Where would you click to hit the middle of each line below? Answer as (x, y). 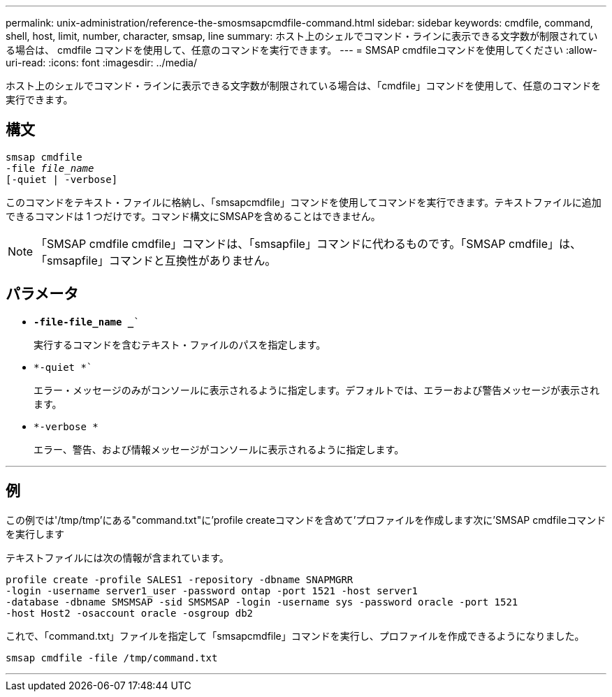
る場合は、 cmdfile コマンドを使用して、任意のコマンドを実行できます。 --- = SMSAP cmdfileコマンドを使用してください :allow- (301, 50)
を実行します (35, 534)
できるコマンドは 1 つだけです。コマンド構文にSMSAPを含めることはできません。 (193, 216)
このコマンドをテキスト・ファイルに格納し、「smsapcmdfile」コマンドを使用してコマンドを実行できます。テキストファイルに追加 (304, 202)
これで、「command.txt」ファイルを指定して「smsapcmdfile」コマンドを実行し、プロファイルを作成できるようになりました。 (295, 636)
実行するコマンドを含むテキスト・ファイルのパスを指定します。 (180, 344)
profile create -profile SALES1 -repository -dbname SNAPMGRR (180, 579)
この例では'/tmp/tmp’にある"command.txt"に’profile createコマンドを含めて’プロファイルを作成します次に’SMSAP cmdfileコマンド (306, 520)
